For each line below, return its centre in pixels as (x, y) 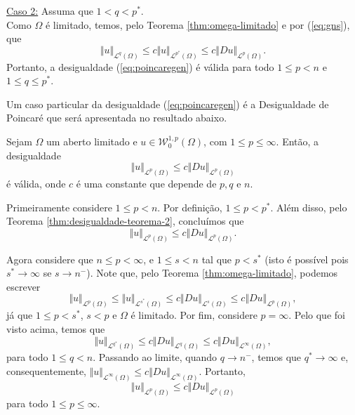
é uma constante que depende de (146, 184)
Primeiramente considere (59, 207)
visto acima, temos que (56, 328)
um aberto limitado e (92, 141)
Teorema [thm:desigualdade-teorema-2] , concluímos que (125, 221)
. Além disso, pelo (309, 207)
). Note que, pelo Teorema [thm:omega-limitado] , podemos (212, 273)
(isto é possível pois (307, 259)
